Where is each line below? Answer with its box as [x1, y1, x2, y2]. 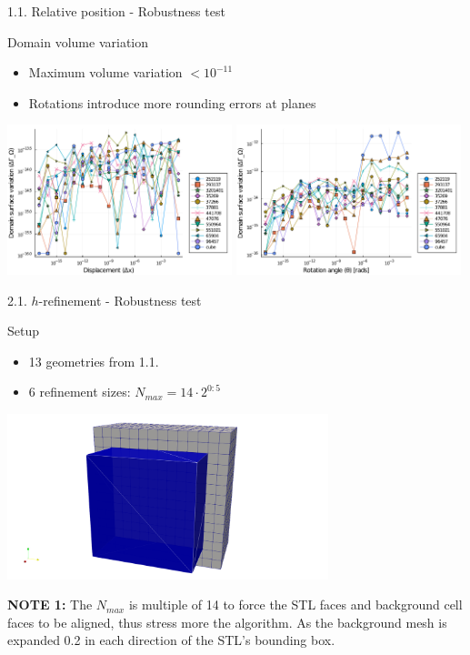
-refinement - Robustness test [38, 290, 202, 309]
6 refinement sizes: [28, 382, 131, 401]
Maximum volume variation [28, 63, 183, 82]
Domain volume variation [7, 32, 149, 51]
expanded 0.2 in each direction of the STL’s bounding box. [7, 630, 335, 650]
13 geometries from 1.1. [28, 351, 159, 370]
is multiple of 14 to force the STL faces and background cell [128, 595, 463, 614]
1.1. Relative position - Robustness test [7, 2, 225, 20]
